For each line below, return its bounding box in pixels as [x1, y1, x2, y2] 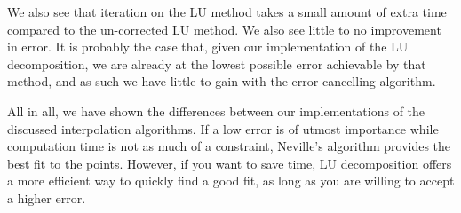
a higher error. [7, 188, 86, 207]
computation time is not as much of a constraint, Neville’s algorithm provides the [7, 137, 451, 155]
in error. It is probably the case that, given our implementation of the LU [7, 37, 409, 56]
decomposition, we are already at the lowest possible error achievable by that [7, 54, 426, 73]
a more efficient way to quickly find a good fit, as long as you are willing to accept [7, 171, 455, 190]
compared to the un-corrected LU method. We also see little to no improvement [7, 20, 441, 38]
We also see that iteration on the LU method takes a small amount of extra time [7, 3, 447, 20]
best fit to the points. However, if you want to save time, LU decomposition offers [7, 154, 452, 172]
